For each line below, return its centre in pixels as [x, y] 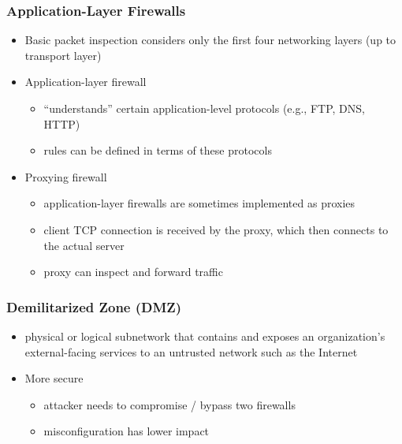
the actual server [84, 245]
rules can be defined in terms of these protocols [158, 150]
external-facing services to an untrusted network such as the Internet [191, 351]
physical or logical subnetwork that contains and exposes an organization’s [205, 336]
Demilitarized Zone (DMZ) [94, 306]
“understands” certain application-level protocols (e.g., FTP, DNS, [204, 108]
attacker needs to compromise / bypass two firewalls [169, 404]
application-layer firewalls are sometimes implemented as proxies [199, 203]
